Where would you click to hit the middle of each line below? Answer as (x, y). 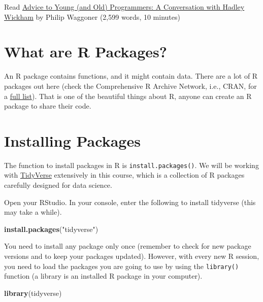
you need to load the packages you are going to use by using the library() (122, 266)
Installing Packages (72, 140)
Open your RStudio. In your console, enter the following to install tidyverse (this (130, 202)
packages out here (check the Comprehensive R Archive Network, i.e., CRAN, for (130, 86)
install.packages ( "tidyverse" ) (51, 229)
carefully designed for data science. (58, 185)
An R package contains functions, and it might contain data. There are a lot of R (131, 76)
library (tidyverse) (33, 293)
